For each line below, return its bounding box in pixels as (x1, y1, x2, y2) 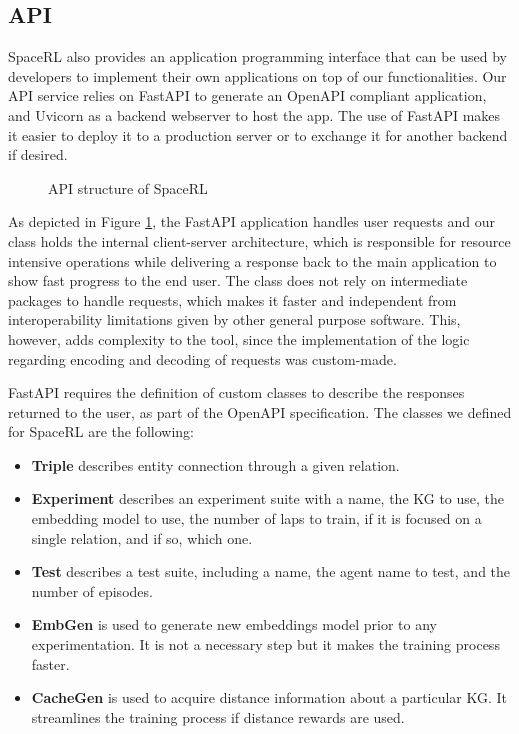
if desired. (8, 144, 68, 165)
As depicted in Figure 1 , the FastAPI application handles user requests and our (8, 211, 495, 232)
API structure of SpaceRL (48, 177, 208, 198)
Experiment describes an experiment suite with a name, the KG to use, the (31, 488, 505, 509)
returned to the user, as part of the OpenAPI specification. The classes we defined (8, 401, 512, 422)
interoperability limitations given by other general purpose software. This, (8, 309, 461, 330)
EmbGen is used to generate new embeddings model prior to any (31, 614, 437, 635)
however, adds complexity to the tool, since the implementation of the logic (8, 328, 470, 349)
